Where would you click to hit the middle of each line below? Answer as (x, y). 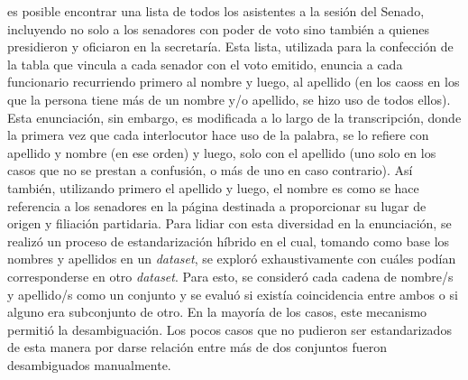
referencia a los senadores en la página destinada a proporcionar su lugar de (217, 205)
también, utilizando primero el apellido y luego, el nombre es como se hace (213, 187)
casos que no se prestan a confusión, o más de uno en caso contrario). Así (210, 170)
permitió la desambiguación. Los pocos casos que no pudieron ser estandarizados (229, 329)
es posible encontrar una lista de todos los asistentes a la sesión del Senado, (216, 11)
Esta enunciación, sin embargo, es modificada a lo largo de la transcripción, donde (234, 117)
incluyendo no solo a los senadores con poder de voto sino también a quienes (218, 28)
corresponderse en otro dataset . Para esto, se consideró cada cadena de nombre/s (230, 276)
